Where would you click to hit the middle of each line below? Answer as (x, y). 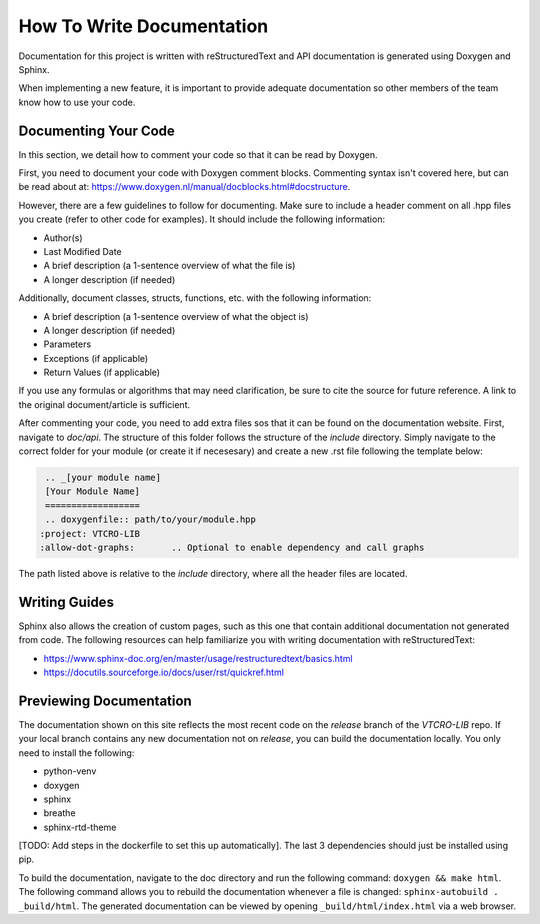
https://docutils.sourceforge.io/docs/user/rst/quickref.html (164, 672)
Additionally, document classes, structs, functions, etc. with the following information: (195, 298)
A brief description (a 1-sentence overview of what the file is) (169, 266)
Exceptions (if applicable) (96, 358)
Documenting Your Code (96, 130)
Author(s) (63, 237)
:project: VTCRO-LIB (89, 533)
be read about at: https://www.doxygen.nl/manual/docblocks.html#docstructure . (184, 187)
